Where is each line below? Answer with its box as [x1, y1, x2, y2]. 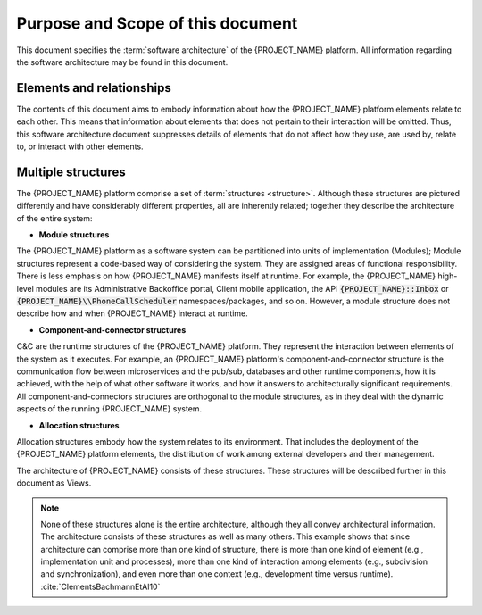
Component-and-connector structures [38, 324, 187, 335]
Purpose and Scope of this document [16, 13, 298, 33]
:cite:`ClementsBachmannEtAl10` [40, 581, 161, 592]
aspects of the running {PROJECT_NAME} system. [16, 403, 203, 414]
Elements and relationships [16, 80, 171, 96]
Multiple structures [16, 164, 126, 179]
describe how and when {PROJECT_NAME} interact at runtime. [16, 308, 249, 319]
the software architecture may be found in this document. [16, 56, 229, 67]
